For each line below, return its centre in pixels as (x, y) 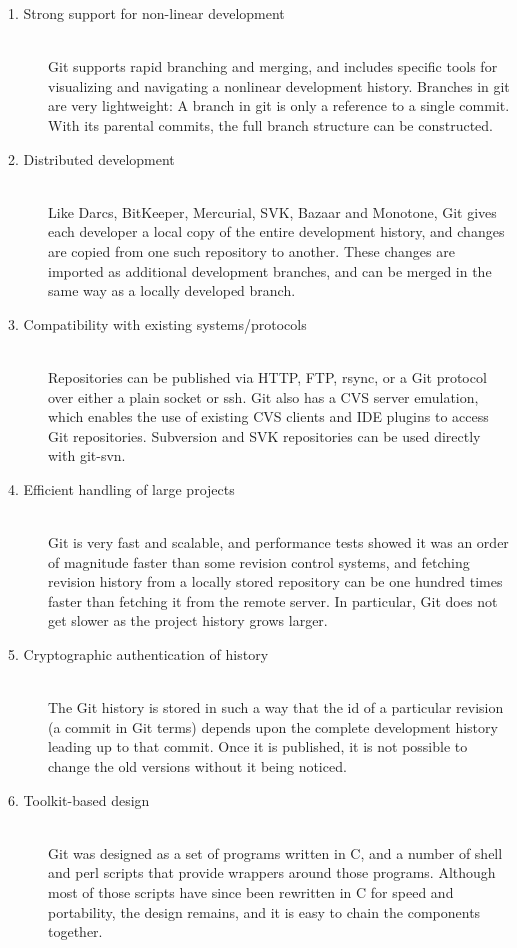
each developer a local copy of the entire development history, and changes (276, 231)
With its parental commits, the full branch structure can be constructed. (271, 124)
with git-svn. (87, 455)
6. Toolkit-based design (79, 799)
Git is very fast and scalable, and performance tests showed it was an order (278, 542)
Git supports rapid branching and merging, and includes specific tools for (273, 66)
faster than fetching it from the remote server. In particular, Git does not (273, 600)
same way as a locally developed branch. (172, 290)
